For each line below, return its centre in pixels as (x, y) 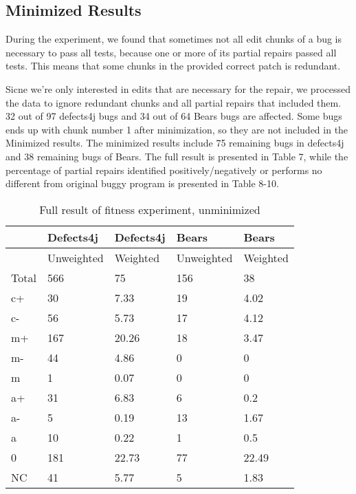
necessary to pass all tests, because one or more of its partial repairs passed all (171, 52)
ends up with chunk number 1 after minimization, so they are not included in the (177, 129)
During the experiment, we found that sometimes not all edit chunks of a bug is (174, 39)
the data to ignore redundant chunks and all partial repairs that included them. (174, 102)
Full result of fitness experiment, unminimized (150, 209)
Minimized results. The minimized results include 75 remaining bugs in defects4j (175, 143)
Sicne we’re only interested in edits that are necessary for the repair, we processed (178, 88)
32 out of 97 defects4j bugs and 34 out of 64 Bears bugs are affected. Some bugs (174, 116)
